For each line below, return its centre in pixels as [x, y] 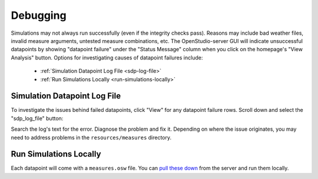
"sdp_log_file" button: [37, 118]
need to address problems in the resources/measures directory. [91, 137]
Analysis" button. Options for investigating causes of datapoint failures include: [107, 57]
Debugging [39, 15]
